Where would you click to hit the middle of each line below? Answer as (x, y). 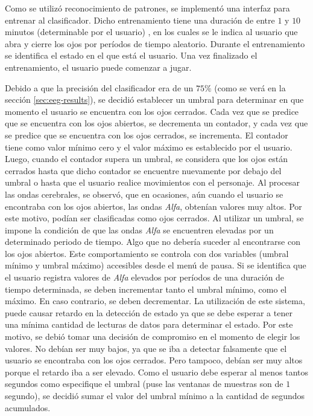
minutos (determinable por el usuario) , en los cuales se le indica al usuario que (151, 32)
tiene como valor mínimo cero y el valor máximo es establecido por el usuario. (149, 147)
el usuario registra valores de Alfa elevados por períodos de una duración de (145, 277)
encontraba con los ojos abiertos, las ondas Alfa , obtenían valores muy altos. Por (153, 206)
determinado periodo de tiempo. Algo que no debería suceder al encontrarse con (153, 242)
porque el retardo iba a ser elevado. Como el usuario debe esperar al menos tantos (157, 372)
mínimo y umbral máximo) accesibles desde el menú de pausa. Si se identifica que (156, 265)
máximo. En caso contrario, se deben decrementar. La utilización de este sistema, (155, 301)
